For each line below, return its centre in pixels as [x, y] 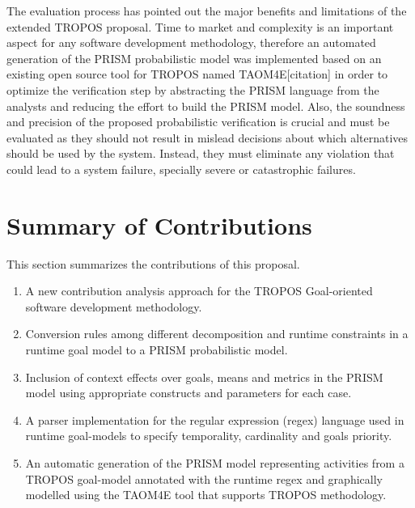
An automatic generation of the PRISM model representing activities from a [215, 463]
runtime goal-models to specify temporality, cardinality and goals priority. [209, 436]
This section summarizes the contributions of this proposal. [153, 263]
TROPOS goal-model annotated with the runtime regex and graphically [204, 478]
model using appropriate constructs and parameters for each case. [188, 393]
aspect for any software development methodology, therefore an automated [191, 42]
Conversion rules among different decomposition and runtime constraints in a [217, 334]
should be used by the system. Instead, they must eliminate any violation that [201, 153]
